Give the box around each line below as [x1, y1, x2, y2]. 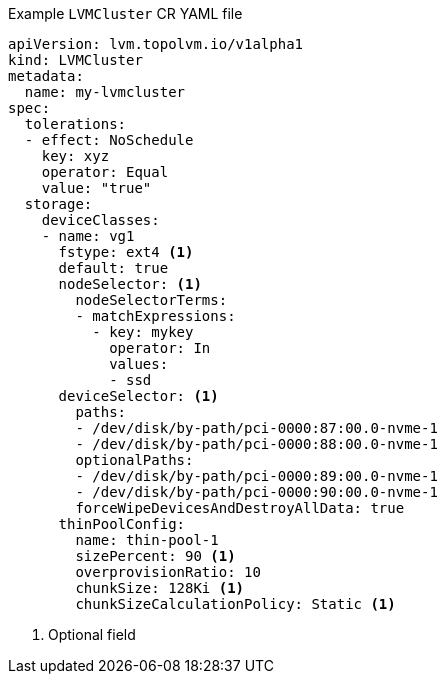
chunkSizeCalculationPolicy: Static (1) [75, 596, 396, 612]
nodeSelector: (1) [58, 276, 202, 292]
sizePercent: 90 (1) [75, 548, 236, 564]
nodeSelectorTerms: [75, 292, 228, 308]
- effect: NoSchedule [24, 132, 194, 148]
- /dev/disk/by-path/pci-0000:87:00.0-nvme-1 [75, 420, 438, 436]
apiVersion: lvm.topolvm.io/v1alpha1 [8, 36, 304, 52]
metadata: [8, 68, 84, 84]
